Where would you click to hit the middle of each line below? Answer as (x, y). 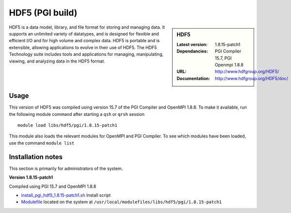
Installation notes (36, 157)
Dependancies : (192, 51)
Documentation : (194, 78)
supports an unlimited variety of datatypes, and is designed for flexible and (84, 33)
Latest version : (192, 44)
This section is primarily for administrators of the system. (66, 168)
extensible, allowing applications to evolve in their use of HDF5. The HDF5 (83, 47)
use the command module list (42, 143)
